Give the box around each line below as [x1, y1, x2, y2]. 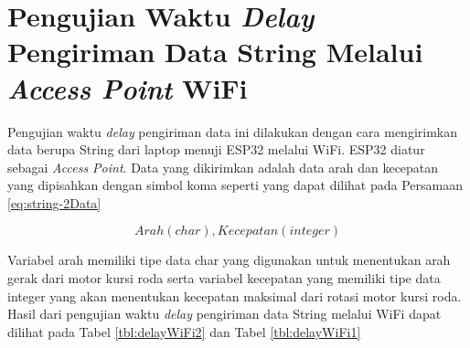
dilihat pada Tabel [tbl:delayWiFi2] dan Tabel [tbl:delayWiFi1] [7, 322, 361, 341]
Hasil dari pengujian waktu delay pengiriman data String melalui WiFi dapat [7, 304, 442, 323]
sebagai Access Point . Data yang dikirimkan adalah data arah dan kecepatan [7, 157, 439, 176]
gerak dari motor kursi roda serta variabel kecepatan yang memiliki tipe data [7, 269, 441, 288]
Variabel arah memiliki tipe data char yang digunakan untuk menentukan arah [7, 250, 451, 269]
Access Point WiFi [7, 69, 248, 107]
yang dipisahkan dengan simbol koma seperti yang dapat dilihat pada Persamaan [7, 175, 464, 195]
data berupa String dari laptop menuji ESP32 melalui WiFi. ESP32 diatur [7, 140, 425, 159]
